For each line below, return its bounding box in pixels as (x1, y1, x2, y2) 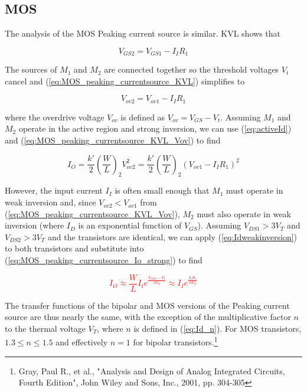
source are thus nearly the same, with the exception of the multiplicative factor (5, 311, 291, 323)
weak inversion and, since (5, 196, 96, 208)
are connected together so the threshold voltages (104, 63, 279, 76)
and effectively (55, 336, 108, 348)
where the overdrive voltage (5, 110, 104, 123)
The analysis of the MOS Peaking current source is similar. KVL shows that (5, 27, 280, 40)
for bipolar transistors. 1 (133, 334, 218, 348)
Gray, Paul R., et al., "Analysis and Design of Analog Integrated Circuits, (18, 364, 285, 377)
